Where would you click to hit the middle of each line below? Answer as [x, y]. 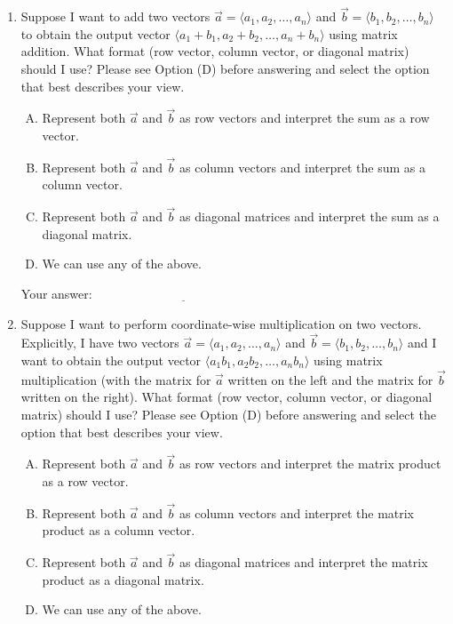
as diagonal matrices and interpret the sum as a [310, 216]
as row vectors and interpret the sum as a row [305, 118]
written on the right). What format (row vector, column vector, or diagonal [226, 397]
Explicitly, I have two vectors [100, 343]
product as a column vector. [119, 530]
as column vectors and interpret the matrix [297, 512]
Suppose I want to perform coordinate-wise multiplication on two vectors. [221, 323]
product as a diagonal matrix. [123, 579]
